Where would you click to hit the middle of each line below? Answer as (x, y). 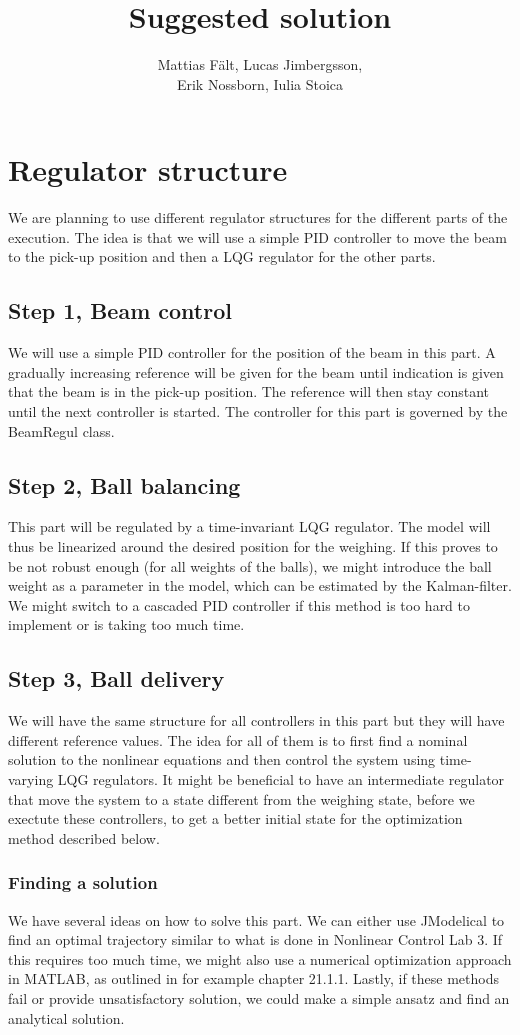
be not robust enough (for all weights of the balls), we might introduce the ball (250, 565)
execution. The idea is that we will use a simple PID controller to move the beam (257, 236)
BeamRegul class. (61, 430)
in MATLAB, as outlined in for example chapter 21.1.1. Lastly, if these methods (253, 978)
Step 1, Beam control (120, 310)
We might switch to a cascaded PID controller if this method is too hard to (239, 604)
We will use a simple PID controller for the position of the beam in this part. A (252, 352)
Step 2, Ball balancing (124, 484)
